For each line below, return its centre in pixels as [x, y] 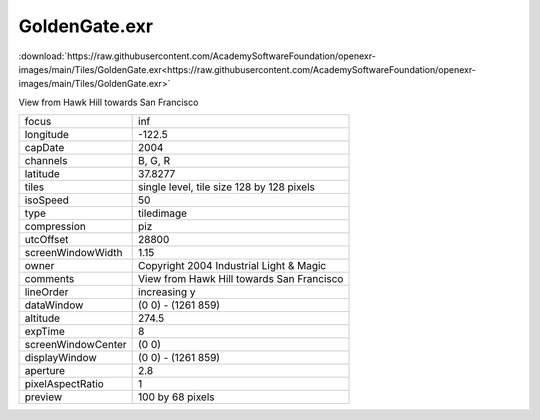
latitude [42, 174]
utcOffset [46, 240]
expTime [44, 332]
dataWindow [54, 305]
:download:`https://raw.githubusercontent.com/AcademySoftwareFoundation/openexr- [197, 56]
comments [49, 279]
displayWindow [60, 358]
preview [43, 397]
